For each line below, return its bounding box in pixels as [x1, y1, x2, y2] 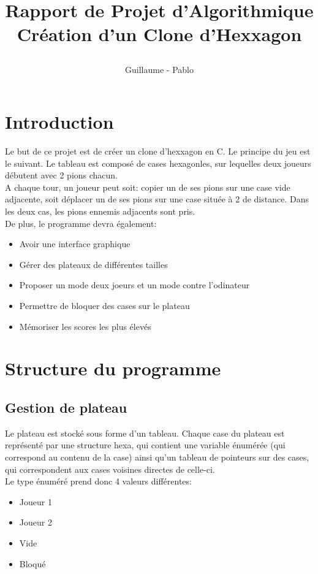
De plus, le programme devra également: [5, 216, 157, 229]
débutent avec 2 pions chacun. [5, 169, 118, 182]
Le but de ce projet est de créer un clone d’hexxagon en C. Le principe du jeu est [5, 145, 311, 158]
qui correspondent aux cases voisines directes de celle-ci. [5, 462, 215, 475]
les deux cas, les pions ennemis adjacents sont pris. [5, 205, 195, 218]
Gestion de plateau [5, 397, 127, 416]
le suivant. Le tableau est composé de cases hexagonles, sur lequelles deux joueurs [5, 156, 311, 169]
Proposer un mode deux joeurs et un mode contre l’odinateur [19, 278, 250, 291]
